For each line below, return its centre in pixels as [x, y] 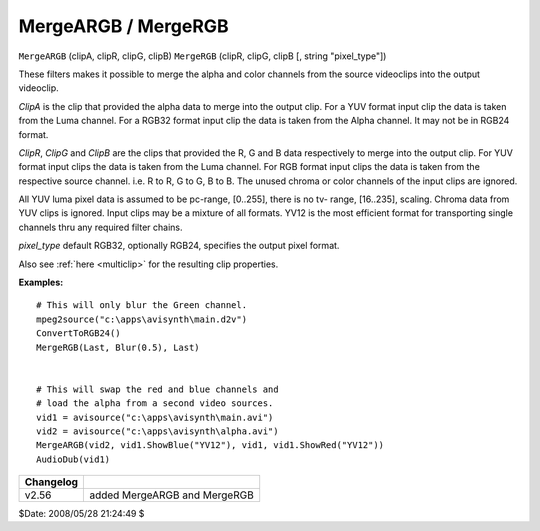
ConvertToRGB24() [78, 333]
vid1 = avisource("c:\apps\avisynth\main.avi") [155, 417]
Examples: [41, 282]
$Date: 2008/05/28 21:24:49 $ [81, 514]
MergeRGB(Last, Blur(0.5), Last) [118, 347]
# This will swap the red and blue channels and [157, 389]
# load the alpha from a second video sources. [155, 403]
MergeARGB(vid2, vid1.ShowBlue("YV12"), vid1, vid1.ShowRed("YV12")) [210, 445]
